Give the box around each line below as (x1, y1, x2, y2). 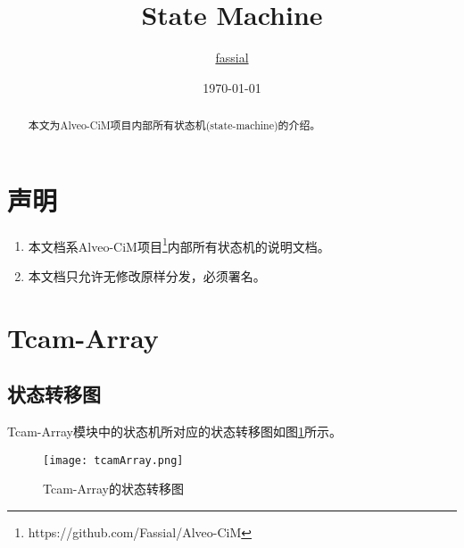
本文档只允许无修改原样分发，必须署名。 (28, 266, 266, 285)
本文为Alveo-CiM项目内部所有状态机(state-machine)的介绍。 (28, 118, 321, 133)
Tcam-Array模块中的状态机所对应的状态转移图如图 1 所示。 (7, 422, 342, 441)
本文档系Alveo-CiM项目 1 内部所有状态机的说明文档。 (28, 234, 330, 255)
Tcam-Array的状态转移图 (43, 479, 184, 498)
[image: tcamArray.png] (43, 453, 184, 467)
